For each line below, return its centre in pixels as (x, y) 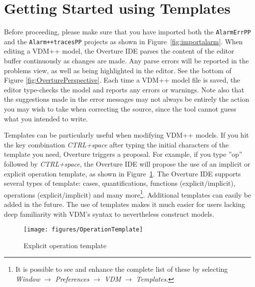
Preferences (72, 279)
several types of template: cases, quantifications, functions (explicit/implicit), (120, 183)
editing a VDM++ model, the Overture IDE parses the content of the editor (119, 51)
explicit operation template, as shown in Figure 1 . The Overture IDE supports (122, 173)
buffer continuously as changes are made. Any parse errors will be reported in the (127, 61)
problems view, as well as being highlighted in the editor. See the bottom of (118, 70)
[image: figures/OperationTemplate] (83, 230)
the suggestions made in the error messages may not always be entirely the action (127, 99)
